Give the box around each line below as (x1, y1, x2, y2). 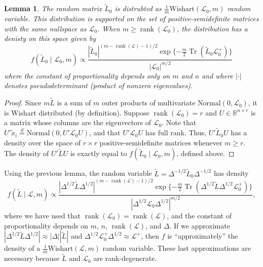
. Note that (162, 117, 197, 128)
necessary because (4, 253, 60, 263)
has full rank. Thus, (145, 127, 207, 138)
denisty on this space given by (4, 33, 96, 44)
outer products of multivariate (101, 97, 196, 108)
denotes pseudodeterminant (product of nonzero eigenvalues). (4, 80, 193, 91)
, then (141, 231, 160, 241)
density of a (4, 243, 41, 253)
